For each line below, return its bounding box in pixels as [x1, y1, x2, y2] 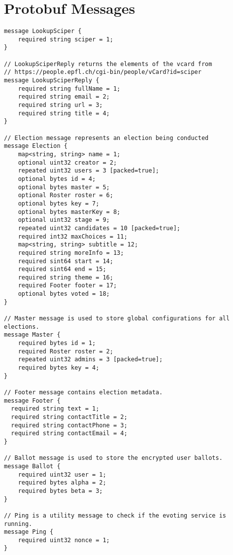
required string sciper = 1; [18, 35, 113, 43]
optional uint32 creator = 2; [18, 159, 117, 166]
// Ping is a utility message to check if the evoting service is [4, 512, 227, 519]
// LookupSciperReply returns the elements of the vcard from [4, 60, 212, 68]
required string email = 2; [18, 93, 110, 101]
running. [4, 520, 33, 527]
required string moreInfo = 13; [18, 249, 124, 256]
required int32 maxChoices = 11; [18, 233, 128, 240]
